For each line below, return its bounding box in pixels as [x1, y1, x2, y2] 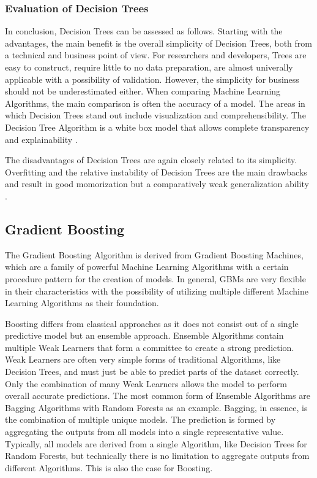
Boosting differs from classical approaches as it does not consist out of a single [5, 317, 299, 330]
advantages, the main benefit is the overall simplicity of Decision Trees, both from [5, 36, 312, 49]
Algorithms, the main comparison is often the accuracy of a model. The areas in [5, 96, 305, 109]
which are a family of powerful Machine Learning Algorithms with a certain [5, 260, 289, 273]
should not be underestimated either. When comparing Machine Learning [5, 85, 281, 98]
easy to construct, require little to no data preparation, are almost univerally [5, 61, 293, 73]
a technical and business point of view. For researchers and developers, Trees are [5, 48, 307, 61]
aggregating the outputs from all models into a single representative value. [5, 425, 284, 438]
